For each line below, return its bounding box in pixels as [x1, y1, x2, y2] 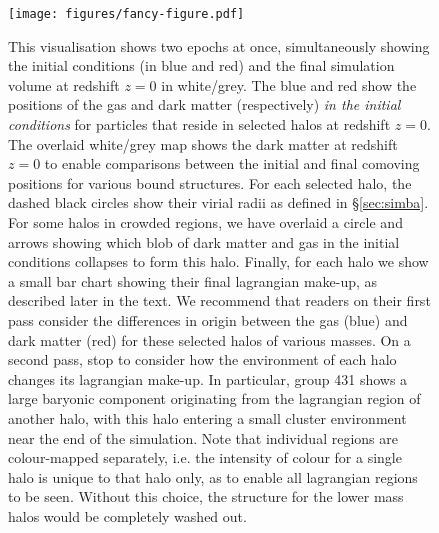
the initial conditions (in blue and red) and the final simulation [8, 55, 395, 76]
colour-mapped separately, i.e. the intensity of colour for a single [8, 447, 402, 468]
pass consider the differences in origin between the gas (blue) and [8, 309, 408, 330]
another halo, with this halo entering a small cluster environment [8, 407, 407, 428]
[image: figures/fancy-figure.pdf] [8, 7, 245, 21]
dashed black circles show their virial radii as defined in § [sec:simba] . [8, 192, 429, 213]
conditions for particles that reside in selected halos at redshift [8, 114, 391, 135]
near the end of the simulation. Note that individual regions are [8, 427, 398, 448]
